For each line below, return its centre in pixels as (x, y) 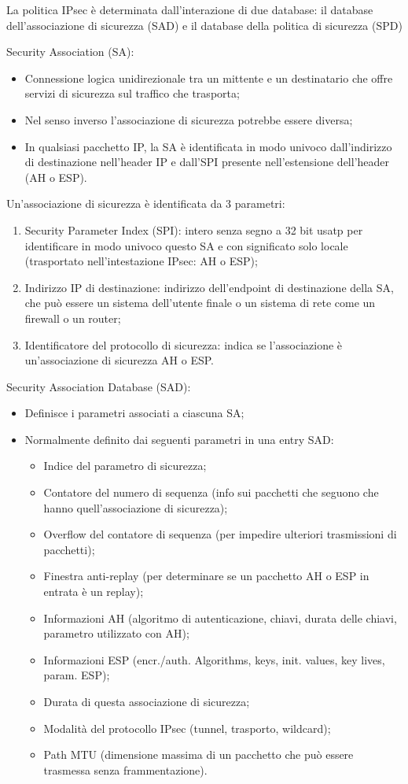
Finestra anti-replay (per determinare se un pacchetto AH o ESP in (206, 576)
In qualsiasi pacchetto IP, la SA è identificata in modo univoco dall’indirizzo (208, 146)
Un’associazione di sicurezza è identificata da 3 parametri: (146, 203)
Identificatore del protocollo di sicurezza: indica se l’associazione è (184, 344)
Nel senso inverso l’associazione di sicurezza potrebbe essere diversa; (189, 119)
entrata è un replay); (94, 592)
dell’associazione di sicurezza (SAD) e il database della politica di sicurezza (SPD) (204, 25)
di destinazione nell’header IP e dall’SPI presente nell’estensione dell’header (207, 162)
